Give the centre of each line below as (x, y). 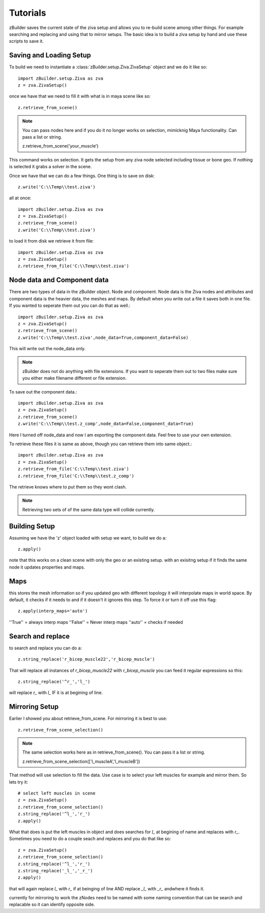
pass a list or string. (42, 137)
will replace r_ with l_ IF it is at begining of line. (56, 693)
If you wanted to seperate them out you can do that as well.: (70, 305)
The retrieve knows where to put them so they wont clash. (68, 487)
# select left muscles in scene (57, 793)
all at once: (20, 198)
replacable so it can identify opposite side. (52, 905)
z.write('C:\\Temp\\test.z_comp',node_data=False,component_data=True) (106, 424)
